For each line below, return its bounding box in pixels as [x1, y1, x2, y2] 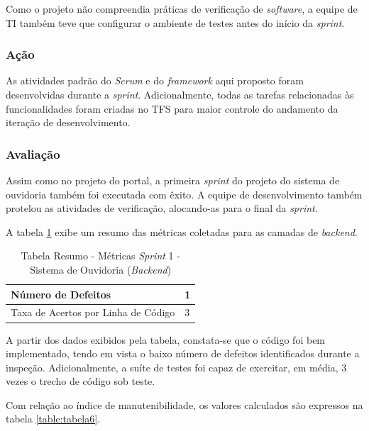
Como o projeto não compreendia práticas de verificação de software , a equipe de [6, 1, 358, 16]
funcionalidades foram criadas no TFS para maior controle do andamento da [6, 101, 338, 116]
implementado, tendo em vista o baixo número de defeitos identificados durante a [6, 346, 360, 361]
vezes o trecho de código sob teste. [6, 374, 155, 388]
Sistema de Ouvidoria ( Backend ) [30, 262, 172, 276]
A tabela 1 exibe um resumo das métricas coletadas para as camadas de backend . [6, 224, 358, 239]
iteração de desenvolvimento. [6, 115, 131, 130]
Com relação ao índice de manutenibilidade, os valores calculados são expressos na [6, 397, 363, 412]
